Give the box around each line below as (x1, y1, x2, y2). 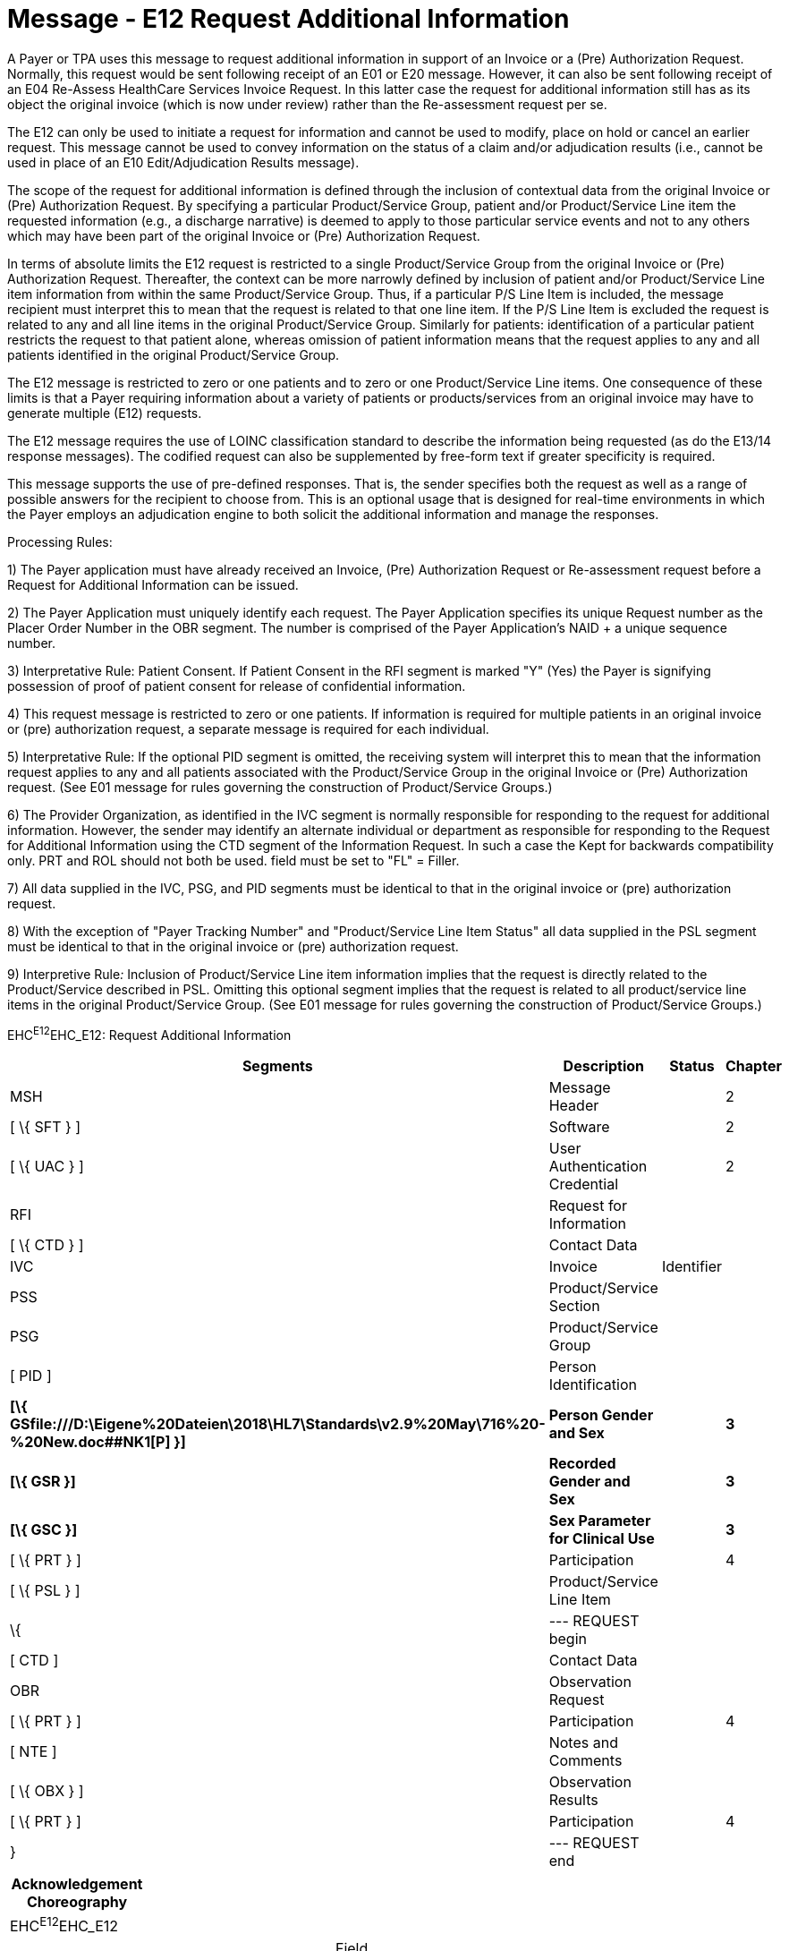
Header (548, 1096, 599, 1115)
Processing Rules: (7, 533, 113, 550)
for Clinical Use (548, 1529, 655, 1548)
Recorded (548, 1454, 616, 1473)
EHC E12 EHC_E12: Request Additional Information (7, 1024, 292, 1043)
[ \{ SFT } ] (10, 1118, 81, 1137)
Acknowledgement (11, 1875, 143, 1894)
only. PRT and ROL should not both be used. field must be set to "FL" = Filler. (7, 852, 460, 868)
